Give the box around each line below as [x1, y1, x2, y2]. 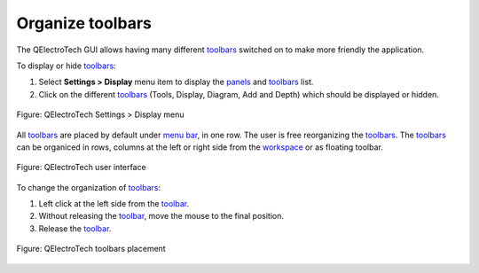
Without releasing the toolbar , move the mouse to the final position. [38, 211, 284, 222]
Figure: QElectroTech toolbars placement [16, 244, 166, 254]
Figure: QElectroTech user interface [16, 162, 146, 173]
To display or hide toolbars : [16, 60, 116, 71]
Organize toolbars [16, 13, 153, 33]
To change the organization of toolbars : [16, 182, 161, 192]
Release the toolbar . [38, 222, 112, 234]
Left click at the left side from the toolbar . [38, 199, 190, 209]
